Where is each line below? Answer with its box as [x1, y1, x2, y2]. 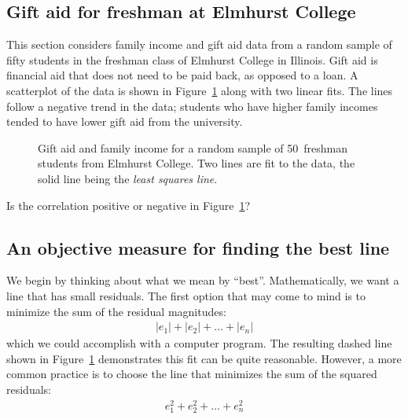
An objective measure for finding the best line [6, 235, 390, 259]
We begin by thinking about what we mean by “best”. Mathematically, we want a [6, 272, 399, 289]
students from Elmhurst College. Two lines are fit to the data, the [38, 155, 355, 171]
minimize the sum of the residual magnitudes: [6, 303, 226, 319]
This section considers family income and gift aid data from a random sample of [6, 36, 392, 53]
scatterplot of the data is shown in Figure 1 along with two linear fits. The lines [6, 82, 393, 98]
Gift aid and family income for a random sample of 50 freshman [38, 139, 347, 156]
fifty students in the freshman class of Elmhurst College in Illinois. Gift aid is [6, 51, 378, 68]
